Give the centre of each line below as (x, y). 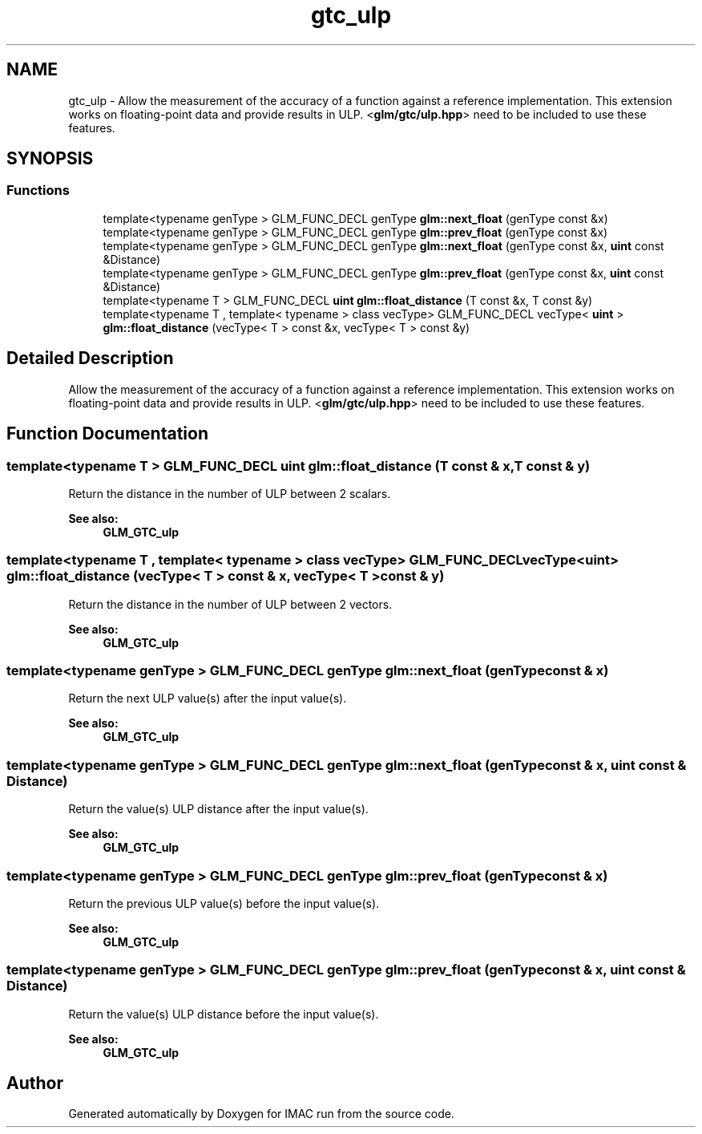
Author (35, 1083)
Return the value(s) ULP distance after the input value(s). (218, 809)
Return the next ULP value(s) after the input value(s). (208, 699)
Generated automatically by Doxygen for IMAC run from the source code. (261, 1114)
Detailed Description (90, 358)
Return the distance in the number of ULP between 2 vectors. (230, 604)
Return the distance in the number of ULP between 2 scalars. (230, 493)
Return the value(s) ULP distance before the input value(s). (224, 1014)
